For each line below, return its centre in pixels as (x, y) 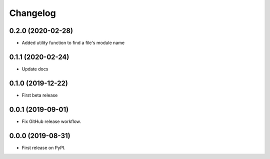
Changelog (32, 13)
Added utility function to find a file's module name (73, 43)
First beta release (40, 95)
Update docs (35, 69)
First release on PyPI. (44, 147)
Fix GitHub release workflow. (51, 121)
